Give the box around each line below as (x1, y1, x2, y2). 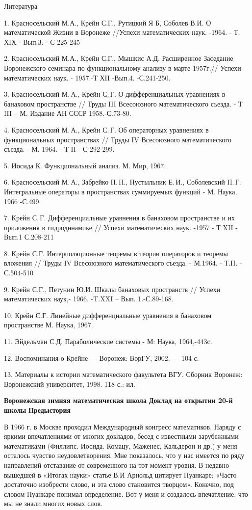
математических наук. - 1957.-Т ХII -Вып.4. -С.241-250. (4, 72, 171, 82)
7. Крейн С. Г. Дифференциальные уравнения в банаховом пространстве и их (4, 213, 235, 223)
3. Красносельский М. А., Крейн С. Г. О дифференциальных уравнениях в (4, 89, 226, 99)
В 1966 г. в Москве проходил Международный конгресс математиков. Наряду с (4, 421, 241, 431)
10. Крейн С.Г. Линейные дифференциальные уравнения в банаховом (4, 310, 212, 320)
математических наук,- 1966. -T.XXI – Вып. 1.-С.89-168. (4, 294, 174, 304)
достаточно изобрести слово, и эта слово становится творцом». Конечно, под (4, 479, 234, 489)
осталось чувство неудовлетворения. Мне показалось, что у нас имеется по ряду (4, 450, 245, 460)
